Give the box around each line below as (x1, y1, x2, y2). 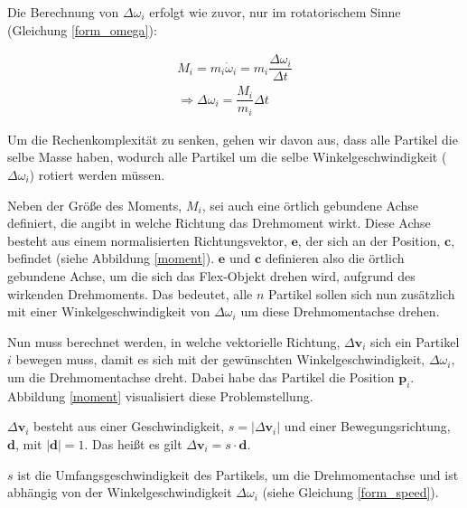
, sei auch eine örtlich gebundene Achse (201, 195, 418, 214)
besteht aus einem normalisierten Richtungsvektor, (7, 230, 287, 249)
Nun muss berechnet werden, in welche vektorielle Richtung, (7, 332, 341, 351)
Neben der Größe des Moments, (7, 195, 182, 214)
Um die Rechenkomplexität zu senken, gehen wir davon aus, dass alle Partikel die (7, 129, 458, 148)
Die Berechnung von (7, 3, 119, 21)
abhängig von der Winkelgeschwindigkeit (7, 483, 232, 502)
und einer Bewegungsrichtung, (284, 417, 451, 436)
